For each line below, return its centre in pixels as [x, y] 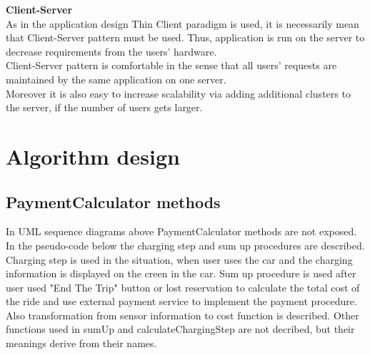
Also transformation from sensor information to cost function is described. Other [182, 315]
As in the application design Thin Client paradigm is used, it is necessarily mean [182, 23]
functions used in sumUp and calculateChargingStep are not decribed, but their [180, 329]
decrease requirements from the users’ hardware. [111, 51]
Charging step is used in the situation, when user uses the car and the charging [179, 259]
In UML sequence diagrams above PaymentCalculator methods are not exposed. [181, 231]
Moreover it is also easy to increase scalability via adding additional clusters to [178, 93]
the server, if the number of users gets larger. [104, 107]
